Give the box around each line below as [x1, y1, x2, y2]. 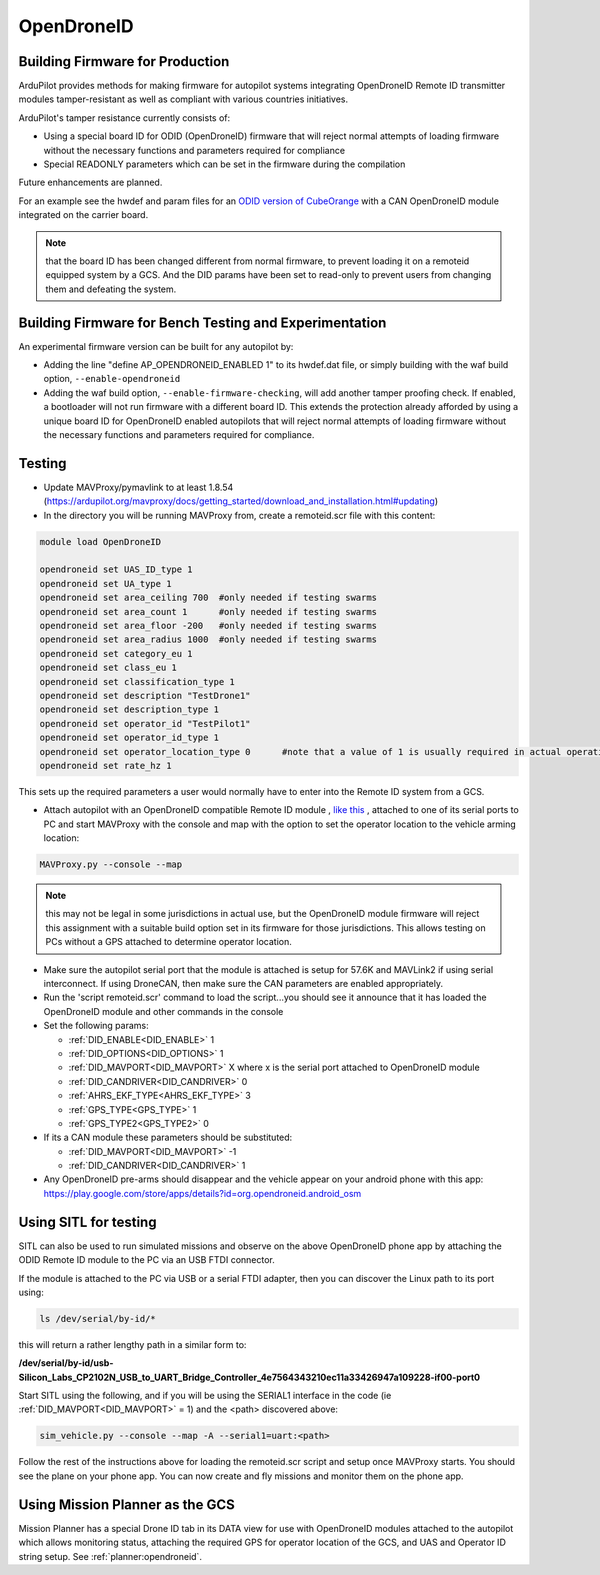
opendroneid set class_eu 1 [39, 662, 177, 674]
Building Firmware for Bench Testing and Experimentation [18, 314, 387, 331]
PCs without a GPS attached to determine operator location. [45, 936, 292, 948]
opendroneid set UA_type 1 [39, 578, 172, 589]
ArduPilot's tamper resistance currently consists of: [18, 111, 231, 124]
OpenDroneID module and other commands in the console [43, 1005, 284, 1017]
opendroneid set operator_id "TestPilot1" [39, 718, 251, 729]
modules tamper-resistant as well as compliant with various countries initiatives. [18, 93, 349, 105]
